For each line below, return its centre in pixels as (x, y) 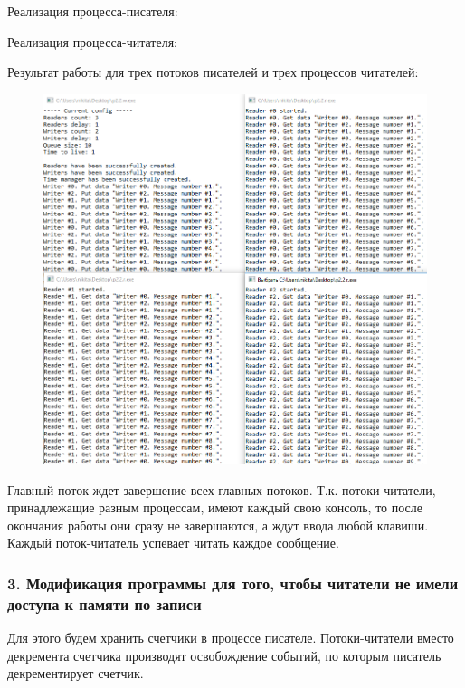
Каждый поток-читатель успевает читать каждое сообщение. (173, 543)
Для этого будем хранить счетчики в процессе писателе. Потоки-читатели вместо (231, 638)
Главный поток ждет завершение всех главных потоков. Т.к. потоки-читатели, (222, 489)
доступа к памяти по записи (104, 603)
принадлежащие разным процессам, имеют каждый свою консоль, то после (215, 507)
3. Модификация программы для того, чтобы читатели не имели (233, 583)
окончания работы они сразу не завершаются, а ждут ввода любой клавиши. (218, 525)
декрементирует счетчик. (76, 673)
